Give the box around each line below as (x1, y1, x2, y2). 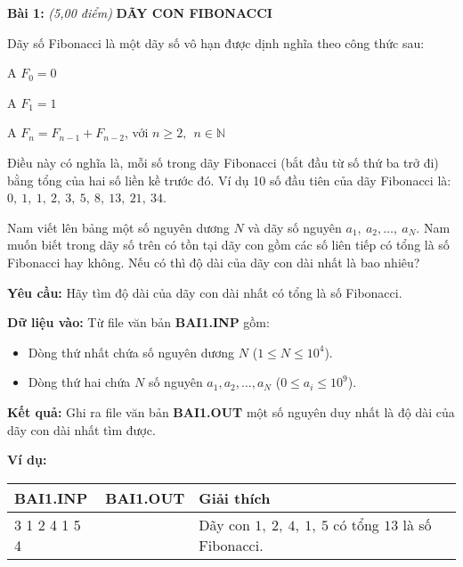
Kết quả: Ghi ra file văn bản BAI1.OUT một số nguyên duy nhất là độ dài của (7, 402, 455, 421)
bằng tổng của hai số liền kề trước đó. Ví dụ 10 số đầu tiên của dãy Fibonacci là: (7, 170, 451, 189)
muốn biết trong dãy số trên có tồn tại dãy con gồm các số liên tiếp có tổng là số (7, 235, 450, 254)
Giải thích (199, 487, 271, 508)
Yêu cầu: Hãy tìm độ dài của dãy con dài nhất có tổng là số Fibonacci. (7, 283, 402, 301)
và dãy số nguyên (248, 218, 342, 236)
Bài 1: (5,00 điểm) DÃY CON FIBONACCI (7, 4, 272, 21)
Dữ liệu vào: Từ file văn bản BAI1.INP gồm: (7, 313, 270, 332)
